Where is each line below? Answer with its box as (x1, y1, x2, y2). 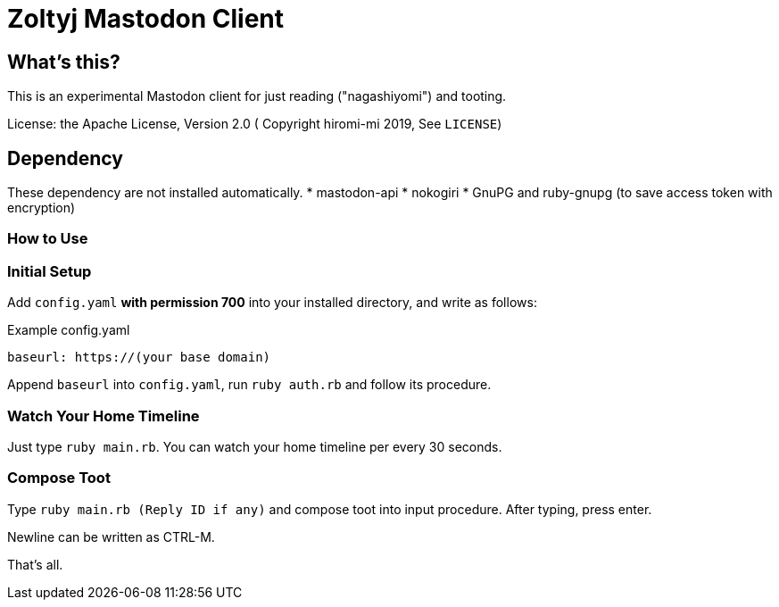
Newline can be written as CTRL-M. (7, 528, 215, 545)
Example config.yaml (7, 322, 130, 338)
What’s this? (7, 50, 120, 73)
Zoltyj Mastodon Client (7, 4, 285, 34)
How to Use (7, 229, 88, 248)
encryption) (7, 200, 76, 216)
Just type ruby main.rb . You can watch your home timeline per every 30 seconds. (7, 438, 502, 454)
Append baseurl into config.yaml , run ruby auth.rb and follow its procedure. (7, 377, 492, 393)
